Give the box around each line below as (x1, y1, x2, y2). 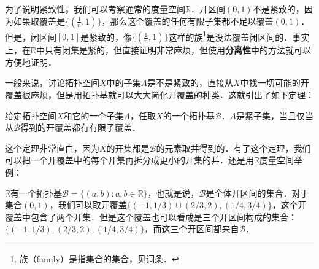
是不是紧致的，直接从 (147, 76, 234, 89)
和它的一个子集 (63, 109, 124, 122)
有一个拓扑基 (10, 186, 62, 199)
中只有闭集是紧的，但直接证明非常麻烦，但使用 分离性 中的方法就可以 (36, 44, 311, 57)
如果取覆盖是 (13, 14, 65, 27)
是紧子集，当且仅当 (236, 109, 314, 122)
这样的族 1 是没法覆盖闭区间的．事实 (168, 28, 310, 43)
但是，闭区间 (5, 30, 56, 43)
